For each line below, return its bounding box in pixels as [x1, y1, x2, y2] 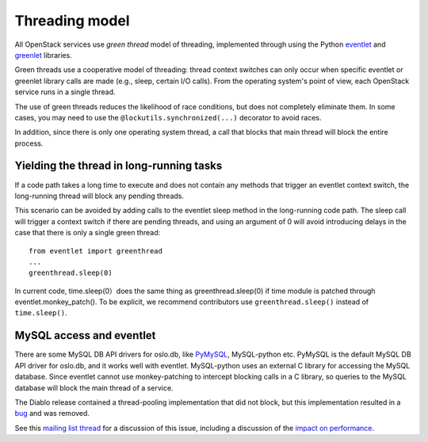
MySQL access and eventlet [14, 329, 156, 342]
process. [14, 139, 44, 148]
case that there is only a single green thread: [14, 228, 161, 238]
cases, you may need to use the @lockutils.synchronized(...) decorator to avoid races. [14, 112, 322, 122]
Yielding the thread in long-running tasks [14, 159, 223, 173]
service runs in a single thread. [14, 87, 116, 97]
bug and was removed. [14, 409, 90, 418]
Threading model [14, 12, 130, 29]
